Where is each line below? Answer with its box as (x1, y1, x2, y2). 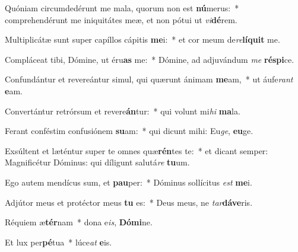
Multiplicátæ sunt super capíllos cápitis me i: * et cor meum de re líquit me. (5, 33, 280, 46)
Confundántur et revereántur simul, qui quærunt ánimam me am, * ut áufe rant (5, 73, 293, 85)
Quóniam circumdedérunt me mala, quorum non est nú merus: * (5, 2, 239, 14)
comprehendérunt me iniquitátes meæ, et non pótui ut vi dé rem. (5, 13, 237, 25)
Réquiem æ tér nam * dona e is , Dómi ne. (5, 216, 153, 228)
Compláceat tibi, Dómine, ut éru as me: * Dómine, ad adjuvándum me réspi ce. (5, 53, 294, 65)
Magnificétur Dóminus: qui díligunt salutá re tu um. (5, 156, 190, 168)
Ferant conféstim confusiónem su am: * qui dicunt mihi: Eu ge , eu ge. (5, 125, 253, 137)
